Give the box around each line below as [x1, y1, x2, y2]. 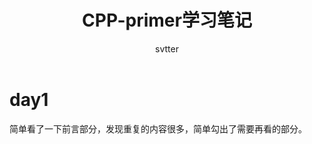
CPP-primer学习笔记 [82, 9, 252, 32]
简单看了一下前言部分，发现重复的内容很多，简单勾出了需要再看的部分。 [9, 122, 307, 135]
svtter [155, 42, 179, 55]
